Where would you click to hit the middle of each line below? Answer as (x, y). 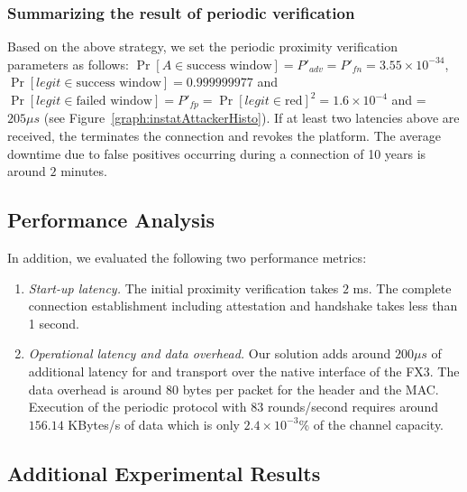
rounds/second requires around (353, 407)
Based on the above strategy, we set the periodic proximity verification (203, 46)
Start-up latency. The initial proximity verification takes (183, 288)
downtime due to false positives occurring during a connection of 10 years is (217, 153)
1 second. (54, 323)
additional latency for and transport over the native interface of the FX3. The (244, 371)
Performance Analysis (111, 220)
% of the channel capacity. (371, 424)
